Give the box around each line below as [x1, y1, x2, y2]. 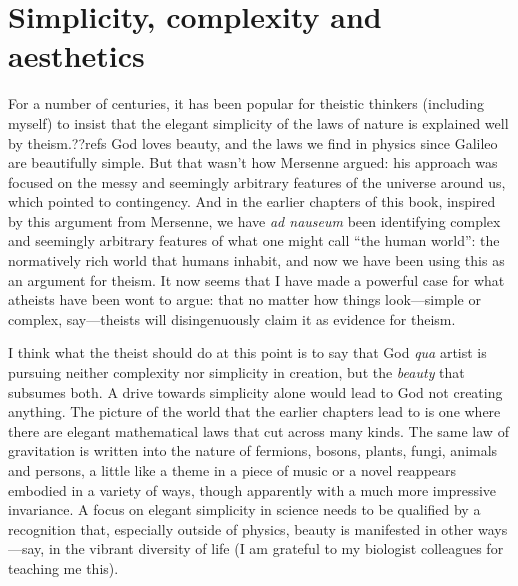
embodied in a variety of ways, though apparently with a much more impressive [8, 479, 497, 500]
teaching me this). [8, 557, 119, 578]
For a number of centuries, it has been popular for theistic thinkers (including [8, 93, 485, 114]
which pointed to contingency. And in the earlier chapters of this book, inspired [8, 191, 496, 212]
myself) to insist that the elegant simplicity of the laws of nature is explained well [8, 112, 509, 133]
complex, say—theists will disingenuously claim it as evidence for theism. [8, 308, 456, 329]
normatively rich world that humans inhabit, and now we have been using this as [8, 250, 505, 271]
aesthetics [8, 35, 145, 76]
